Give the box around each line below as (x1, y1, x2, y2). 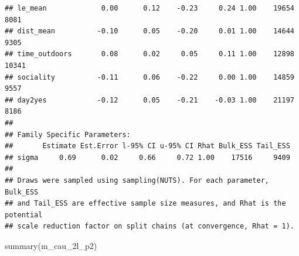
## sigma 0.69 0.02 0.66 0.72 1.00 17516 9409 (5, 153, 290, 162)
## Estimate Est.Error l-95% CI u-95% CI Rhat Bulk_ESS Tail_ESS (5, 142, 290, 151)
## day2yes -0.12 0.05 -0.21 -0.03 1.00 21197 (5, 95, 294, 104)
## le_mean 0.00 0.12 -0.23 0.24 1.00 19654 (5, 4, 294, 12)
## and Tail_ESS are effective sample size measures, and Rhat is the (5, 199, 286, 208)
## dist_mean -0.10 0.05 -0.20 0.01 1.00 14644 (5, 27, 294, 36)
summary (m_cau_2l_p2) (5, 239, 97, 251)
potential (5, 210, 43, 219)
